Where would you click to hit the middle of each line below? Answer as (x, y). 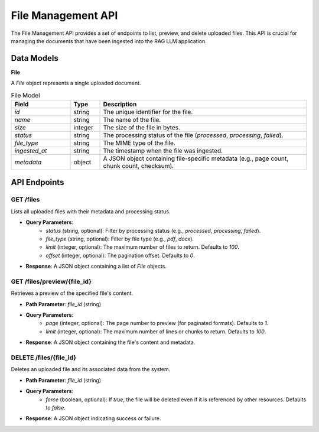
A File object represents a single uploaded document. (76, 83)
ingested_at (31, 151)
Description (120, 104)
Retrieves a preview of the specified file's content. (72, 293)
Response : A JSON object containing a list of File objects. (96, 267)
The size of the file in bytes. (141, 127)
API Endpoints (38, 182)
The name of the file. (132, 120)
